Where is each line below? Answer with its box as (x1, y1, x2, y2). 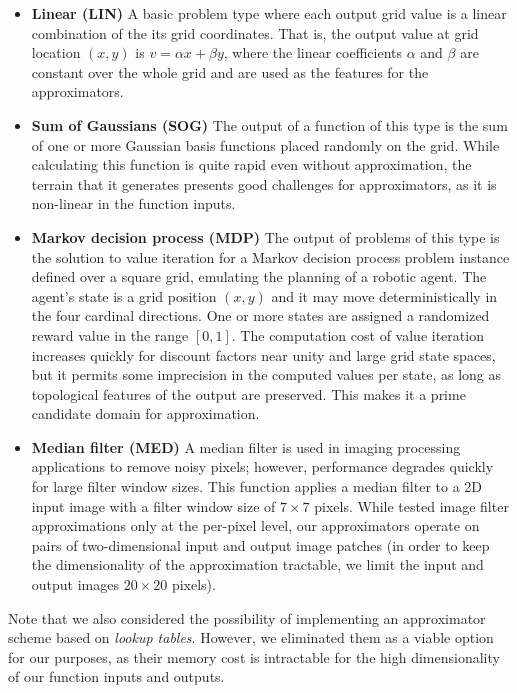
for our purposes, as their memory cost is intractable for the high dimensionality (8, 646, 500, 667)
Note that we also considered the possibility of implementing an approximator (8, 607, 486, 628)
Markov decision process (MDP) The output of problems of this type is (31, 226, 500, 247)
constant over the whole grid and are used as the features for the (31, 61, 429, 82)
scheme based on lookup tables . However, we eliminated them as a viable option (8, 627, 494, 648)
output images (31, 574, 119, 595)
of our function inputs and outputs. (8, 666, 225, 687)
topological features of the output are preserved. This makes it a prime (31, 383, 466, 404)
